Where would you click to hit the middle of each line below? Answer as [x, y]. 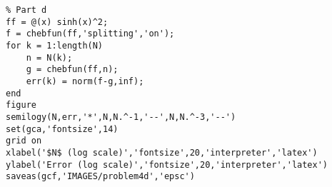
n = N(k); [49, 57]
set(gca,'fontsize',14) [62, 129]
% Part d [26, 10]
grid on [24, 141]
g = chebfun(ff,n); [72, 70]
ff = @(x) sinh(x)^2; [57, 22]
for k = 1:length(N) [55, 45]
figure [21, 105]
